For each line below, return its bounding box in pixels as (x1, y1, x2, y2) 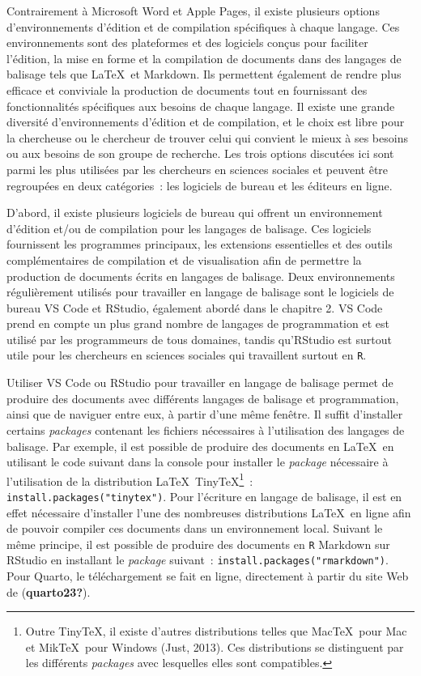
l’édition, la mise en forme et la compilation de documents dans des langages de (6, 49, 402, 66)
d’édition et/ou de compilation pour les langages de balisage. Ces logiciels (6, 219, 372, 236)
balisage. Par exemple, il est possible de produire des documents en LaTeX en (6, 437, 394, 454)
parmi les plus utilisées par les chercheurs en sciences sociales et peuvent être (6, 160, 389, 177)
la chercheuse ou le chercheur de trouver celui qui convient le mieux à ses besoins (6, 129, 408, 146)
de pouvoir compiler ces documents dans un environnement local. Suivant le (6, 520, 383, 537)
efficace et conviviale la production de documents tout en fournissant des (6, 81, 368, 98)
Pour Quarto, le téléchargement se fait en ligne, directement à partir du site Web (6, 568, 409, 585)
